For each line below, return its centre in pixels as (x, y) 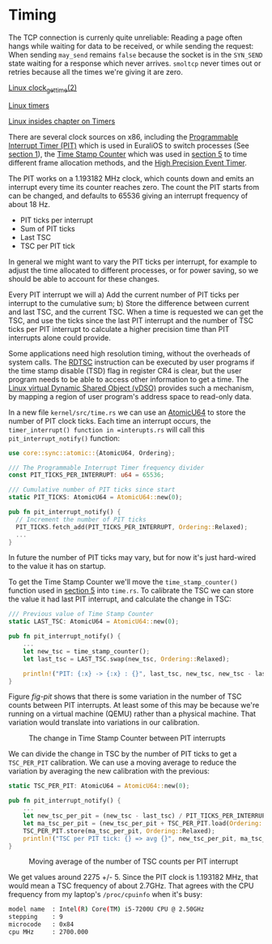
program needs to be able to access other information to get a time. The (129, 379)
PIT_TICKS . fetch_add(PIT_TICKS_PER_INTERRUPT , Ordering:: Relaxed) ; (132, 527)
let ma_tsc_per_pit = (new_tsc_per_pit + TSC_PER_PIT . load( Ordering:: (144, 823)
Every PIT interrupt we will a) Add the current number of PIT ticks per (124, 295)
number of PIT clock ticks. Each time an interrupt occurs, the (110, 420)
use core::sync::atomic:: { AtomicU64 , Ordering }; (92, 453)
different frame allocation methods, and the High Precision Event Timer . (127, 162)
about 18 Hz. (30, 204)
